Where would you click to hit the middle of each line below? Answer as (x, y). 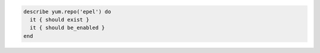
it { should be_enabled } (67, 28)
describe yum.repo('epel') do (67, 11)
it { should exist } (60, 20)
